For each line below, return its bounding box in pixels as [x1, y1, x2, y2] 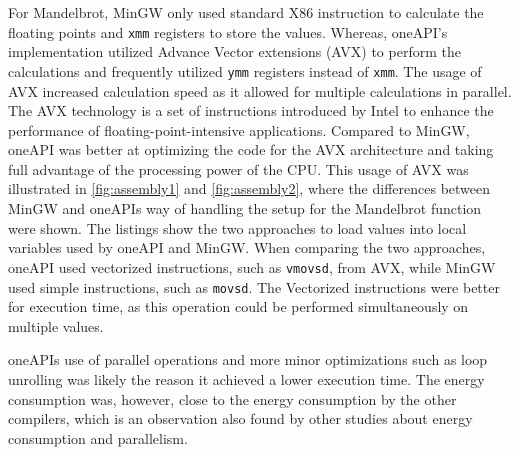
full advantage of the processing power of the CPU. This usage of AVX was [8, 158, 469, 179]
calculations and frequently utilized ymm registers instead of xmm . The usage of [8, 60, 482, 81]
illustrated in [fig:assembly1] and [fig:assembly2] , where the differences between [8, 178, 491, 199]
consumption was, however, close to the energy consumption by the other [8, 388, 457, 409]
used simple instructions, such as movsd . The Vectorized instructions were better [8, 276, 500, 297]
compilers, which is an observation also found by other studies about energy [8, 408, 473, 429]
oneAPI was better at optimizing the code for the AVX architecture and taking [8, 139, 494, 160]
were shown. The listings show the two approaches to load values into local [8, 217, 467, 238]
